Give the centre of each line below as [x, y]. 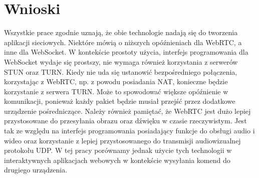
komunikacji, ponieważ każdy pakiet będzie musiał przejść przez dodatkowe [120, 101]
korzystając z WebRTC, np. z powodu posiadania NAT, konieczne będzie [116, 81]
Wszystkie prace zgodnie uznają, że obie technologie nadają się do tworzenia [121, 32]
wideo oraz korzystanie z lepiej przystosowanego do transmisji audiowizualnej [122, 140]
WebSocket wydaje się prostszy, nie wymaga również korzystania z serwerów [121, 61]
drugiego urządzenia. [36, 170]
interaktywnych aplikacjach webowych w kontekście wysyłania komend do [117, 160]
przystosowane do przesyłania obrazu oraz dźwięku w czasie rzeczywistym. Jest [125, 121]
